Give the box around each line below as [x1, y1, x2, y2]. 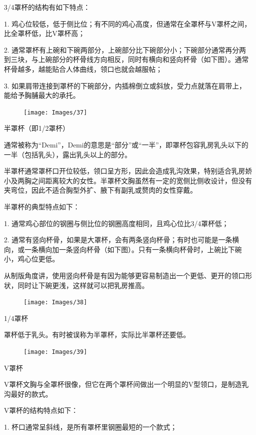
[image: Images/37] [24, 109, 87, 116]
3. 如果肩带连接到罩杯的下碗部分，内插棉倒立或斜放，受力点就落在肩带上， [4, 80, 246, 90]
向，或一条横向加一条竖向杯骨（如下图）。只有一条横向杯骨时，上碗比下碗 [4, 244, 242, 254]
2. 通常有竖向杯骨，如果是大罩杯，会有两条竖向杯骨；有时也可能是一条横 [4, 234, 239, 245]
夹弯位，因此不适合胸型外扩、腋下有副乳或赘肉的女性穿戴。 [4, 185, 197, 195]
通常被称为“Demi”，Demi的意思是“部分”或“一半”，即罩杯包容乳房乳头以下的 [4, 140, 249, 149]
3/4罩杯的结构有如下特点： [4, 2, 90, 12]
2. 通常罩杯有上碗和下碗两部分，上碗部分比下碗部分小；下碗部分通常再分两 [4, 44, 246, 55]
